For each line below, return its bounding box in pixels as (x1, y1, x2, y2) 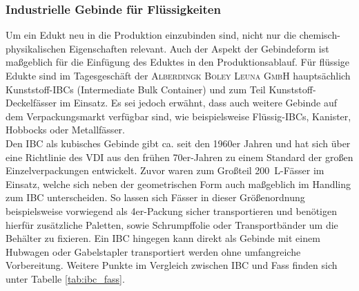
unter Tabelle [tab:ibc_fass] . (6, 271, 125, 285)
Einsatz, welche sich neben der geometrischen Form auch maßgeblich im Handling (6, 176, 351, 191)
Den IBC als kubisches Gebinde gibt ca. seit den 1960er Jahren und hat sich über (6, 135, 351, 150)
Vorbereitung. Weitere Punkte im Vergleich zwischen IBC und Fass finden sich (6, 258, 338, 272)
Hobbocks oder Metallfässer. (6, 122, 125, 137)
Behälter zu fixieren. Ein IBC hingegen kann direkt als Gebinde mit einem (6, 231, 320, 245)
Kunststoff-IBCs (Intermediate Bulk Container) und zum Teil (6, 82, 266, 96)
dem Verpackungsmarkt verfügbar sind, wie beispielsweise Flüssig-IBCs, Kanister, (6, 109, 351, 123)
